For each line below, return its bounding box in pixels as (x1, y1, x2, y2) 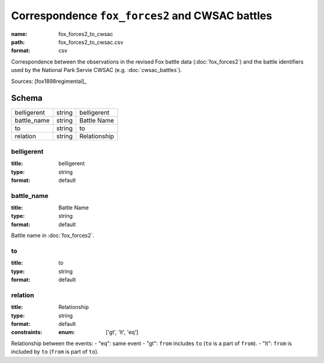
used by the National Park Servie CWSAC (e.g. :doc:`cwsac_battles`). (11, 67, 182, 74)
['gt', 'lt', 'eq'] (106, 329, 139, 336)
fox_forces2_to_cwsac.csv (58, 38, 124, 46)
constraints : (11, 329, 43, 336)
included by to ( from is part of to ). (11, 348, 99, 355)
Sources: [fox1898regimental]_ (11, 77, 87, 85)
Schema (11, 93, 43, 103)
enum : (58, 329, 75, 336)
